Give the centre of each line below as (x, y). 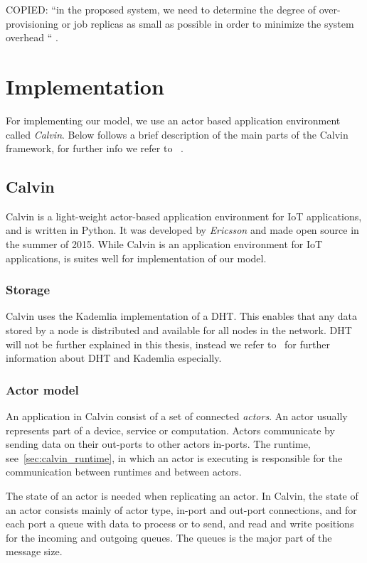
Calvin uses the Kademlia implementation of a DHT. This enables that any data (181, 316)
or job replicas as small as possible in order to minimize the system (208, 23)
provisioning (32, 23)
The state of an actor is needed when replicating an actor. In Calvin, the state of (182, 496)
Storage (28, 290)
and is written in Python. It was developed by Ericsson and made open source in (182, 230)
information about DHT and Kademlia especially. (114, 358)
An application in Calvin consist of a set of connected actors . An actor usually (177, 416)
